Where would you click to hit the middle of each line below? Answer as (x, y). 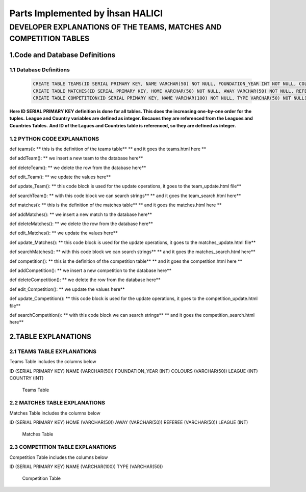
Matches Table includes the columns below (55, 413)
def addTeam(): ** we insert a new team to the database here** (76, 158)
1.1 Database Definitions (40, 70)
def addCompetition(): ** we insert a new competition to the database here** (91, 270)
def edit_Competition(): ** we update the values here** (67, 289)
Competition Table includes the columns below (59, 457)
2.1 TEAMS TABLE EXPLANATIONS (53, 351)
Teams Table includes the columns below (53, 362)
